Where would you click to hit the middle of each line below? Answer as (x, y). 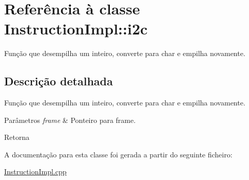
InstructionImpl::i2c (76, 29)
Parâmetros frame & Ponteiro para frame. (70, 120)
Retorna (17, 137)
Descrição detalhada (59, 81)
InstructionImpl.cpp (35, 172)
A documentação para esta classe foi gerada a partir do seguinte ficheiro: (118, 154)
